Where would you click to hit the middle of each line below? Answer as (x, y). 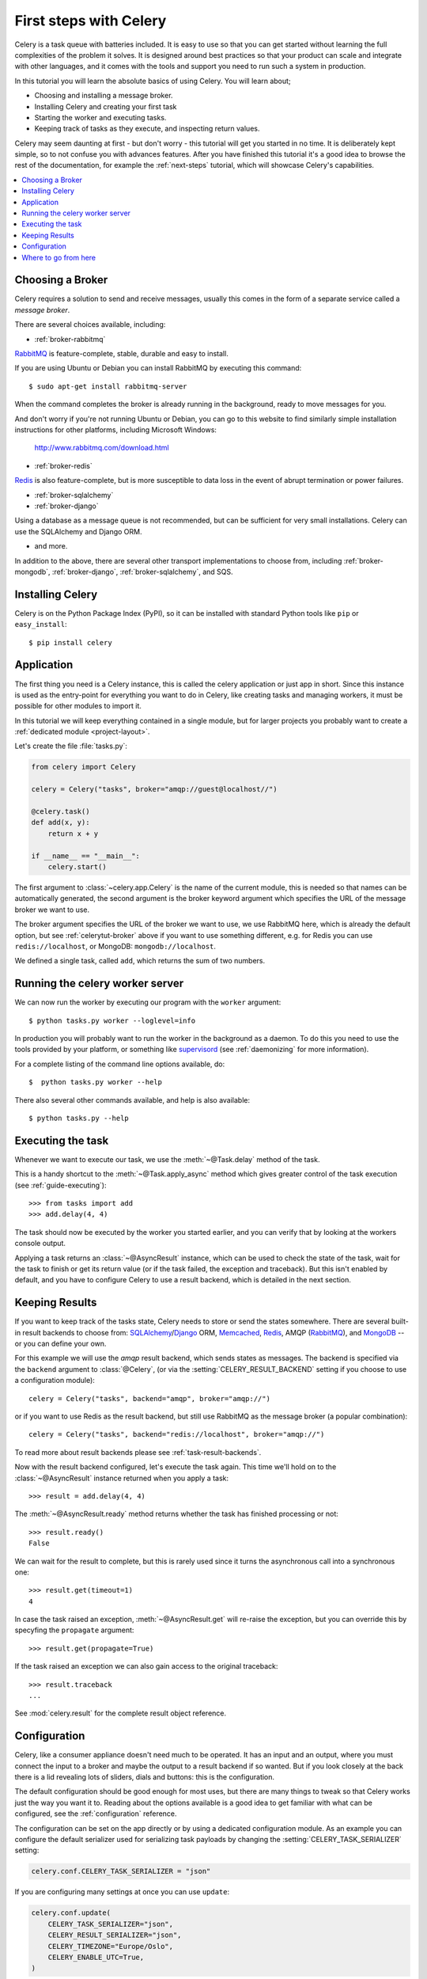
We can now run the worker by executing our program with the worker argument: (148, 1002)
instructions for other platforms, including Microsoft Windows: (116, 430)
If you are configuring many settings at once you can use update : (122, 1892)
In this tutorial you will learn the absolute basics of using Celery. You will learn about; (153, 81)
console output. (40, 1244)
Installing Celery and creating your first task (106, 106)
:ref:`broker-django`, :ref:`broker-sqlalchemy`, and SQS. (142, 572)
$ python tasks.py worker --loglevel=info (112, 1020)
